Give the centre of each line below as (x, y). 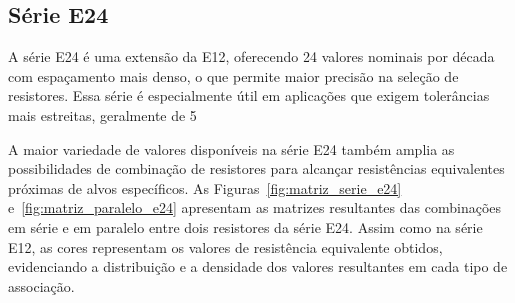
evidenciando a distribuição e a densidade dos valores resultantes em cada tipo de (258, 266)
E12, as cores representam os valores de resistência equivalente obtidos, (225, 246)
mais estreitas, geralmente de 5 (102, 114)
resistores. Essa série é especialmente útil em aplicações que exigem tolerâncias (249, 95)
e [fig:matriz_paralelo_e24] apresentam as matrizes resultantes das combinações (255, 207)
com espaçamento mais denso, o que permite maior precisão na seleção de (233, 75)
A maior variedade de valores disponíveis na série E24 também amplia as (231, 148)
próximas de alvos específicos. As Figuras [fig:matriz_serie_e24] (205, 187)
